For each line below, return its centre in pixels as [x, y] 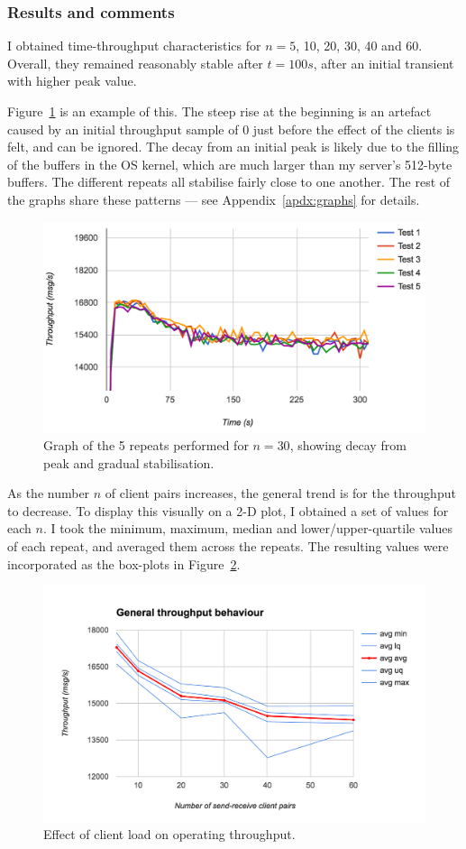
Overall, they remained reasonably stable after [135, 63]
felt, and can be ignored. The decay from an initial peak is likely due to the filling [233, 147]
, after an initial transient [384, 63]
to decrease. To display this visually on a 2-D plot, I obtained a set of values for [228, 510]
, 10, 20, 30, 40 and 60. [359, 46]
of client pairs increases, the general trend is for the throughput [280, 493]
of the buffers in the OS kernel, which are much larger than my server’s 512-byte [230, 164]
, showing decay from [348, 445]
